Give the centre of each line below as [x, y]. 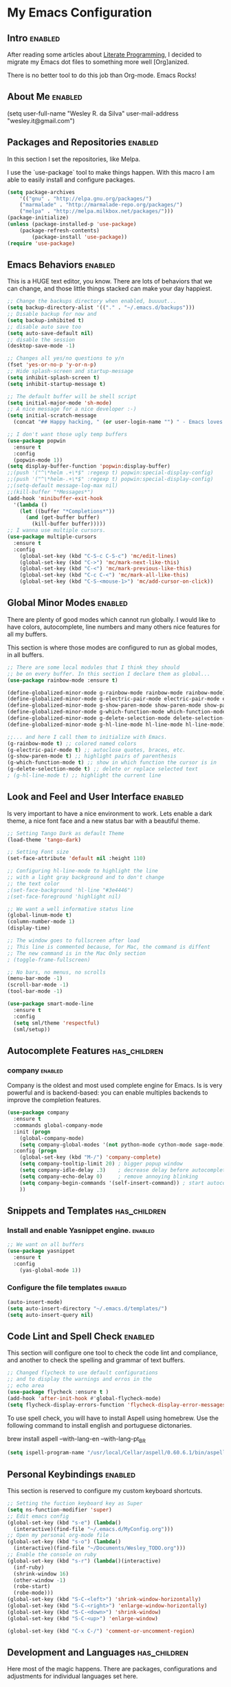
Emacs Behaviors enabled [61, 265]
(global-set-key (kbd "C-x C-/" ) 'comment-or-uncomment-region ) [101, 1631]
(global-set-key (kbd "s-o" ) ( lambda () [64, 1542]
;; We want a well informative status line [70, 909]
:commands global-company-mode [58, 1125]
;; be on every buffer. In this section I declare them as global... [109, 674]
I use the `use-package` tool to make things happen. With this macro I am [111, 172]
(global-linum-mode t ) [40, 915]
